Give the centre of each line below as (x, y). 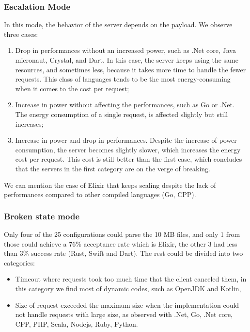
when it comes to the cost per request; (72, 88)
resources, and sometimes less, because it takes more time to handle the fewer (131, 69)
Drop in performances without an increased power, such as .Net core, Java (125, 50)
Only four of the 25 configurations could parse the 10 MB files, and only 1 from (122, 234)
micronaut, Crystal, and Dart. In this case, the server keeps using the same (127, 60)
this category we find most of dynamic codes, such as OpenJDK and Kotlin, (128, 288)
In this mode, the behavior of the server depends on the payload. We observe (118, 25)
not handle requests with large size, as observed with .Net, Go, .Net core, (124, 314)
